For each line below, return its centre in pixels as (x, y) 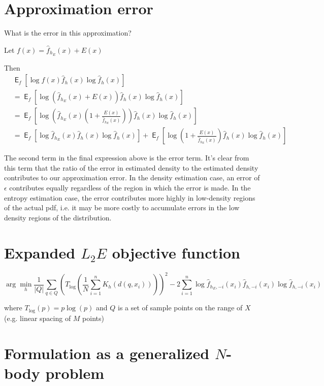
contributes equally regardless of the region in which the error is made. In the (130, 188)
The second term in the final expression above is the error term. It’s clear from (127, 158)
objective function (176, 252)
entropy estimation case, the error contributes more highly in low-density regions (130, 197)
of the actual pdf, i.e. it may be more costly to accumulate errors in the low (122, 207)
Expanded (40, 252)
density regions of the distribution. (58, 217)
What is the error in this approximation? (68, 33)
